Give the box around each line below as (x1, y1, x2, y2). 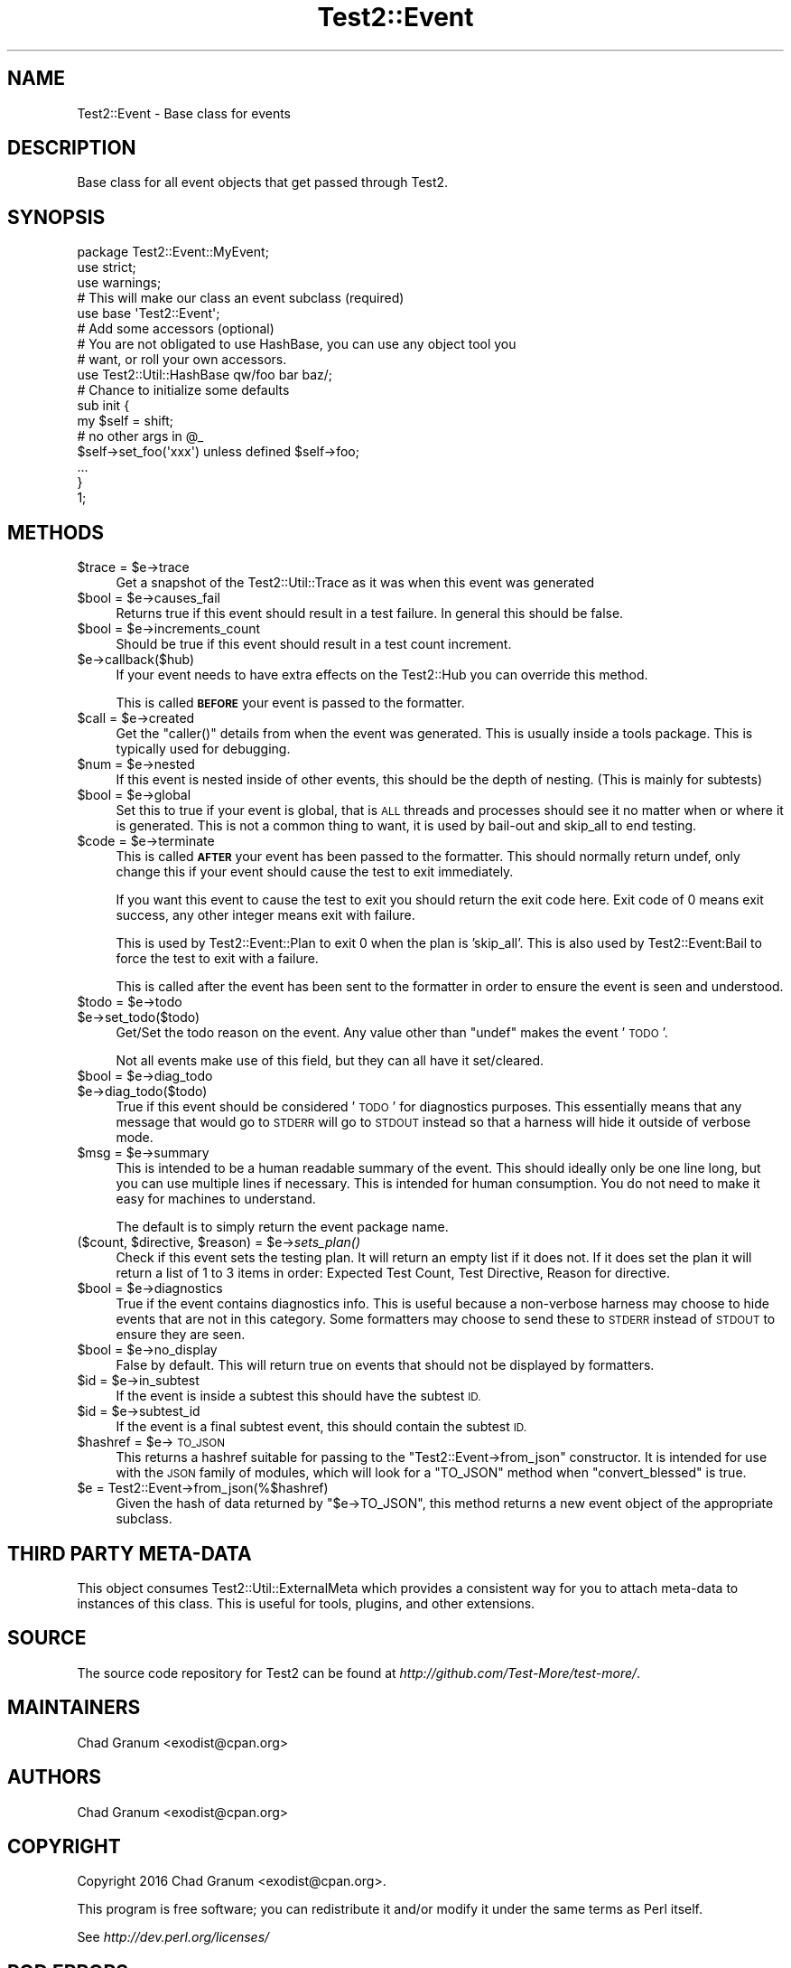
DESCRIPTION (7, 136, 136, 160)
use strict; (77, 259, 136, 276)
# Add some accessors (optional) (77, 321, 275, 337)
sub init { (77, 398, 130, 414)
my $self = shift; (77, 413, 174, 429)
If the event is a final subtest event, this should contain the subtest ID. (116, 1419, 527, 1435)
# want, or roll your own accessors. (77, 351, 287, 368)
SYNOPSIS (7, 205, 106, 229)
